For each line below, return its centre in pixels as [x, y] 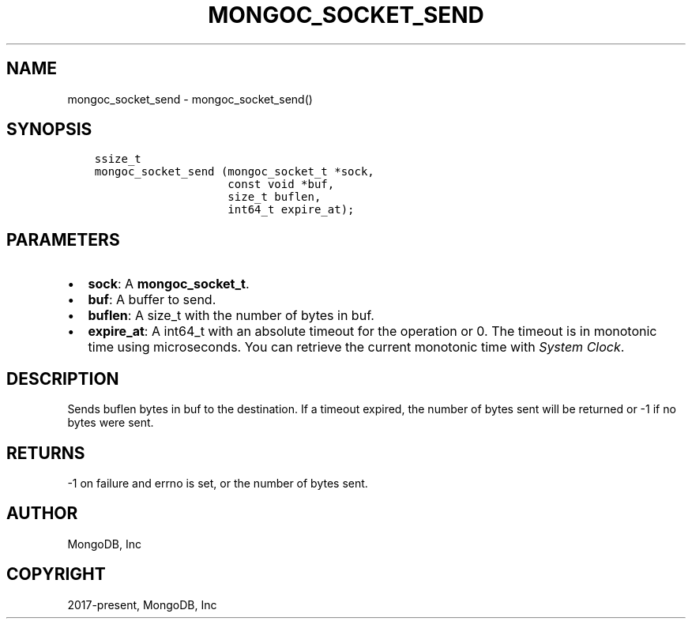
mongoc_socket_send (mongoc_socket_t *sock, [234, 172]
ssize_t [118, 159]
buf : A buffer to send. [152, 300]
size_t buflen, [275, 197]
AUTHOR [42, 514]
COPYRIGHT [56, 574]
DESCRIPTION [63, 378]
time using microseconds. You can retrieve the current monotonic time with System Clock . [356, 347]
